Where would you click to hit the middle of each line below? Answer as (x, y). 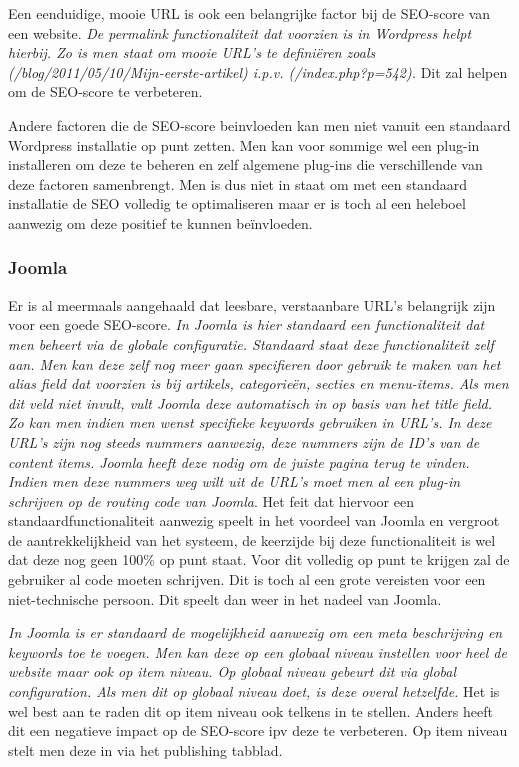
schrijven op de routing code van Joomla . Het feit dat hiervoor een (211, 500)
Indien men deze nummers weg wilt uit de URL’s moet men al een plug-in (234, 481)
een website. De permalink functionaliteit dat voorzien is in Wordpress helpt (240, 32)
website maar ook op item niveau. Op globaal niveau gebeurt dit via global (232, 671)
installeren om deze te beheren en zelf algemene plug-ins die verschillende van (245, 164)
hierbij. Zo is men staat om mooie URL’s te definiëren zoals (192, 52)
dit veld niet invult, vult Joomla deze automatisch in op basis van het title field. (250, 402)
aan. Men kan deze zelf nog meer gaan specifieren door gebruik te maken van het (254, 363)
